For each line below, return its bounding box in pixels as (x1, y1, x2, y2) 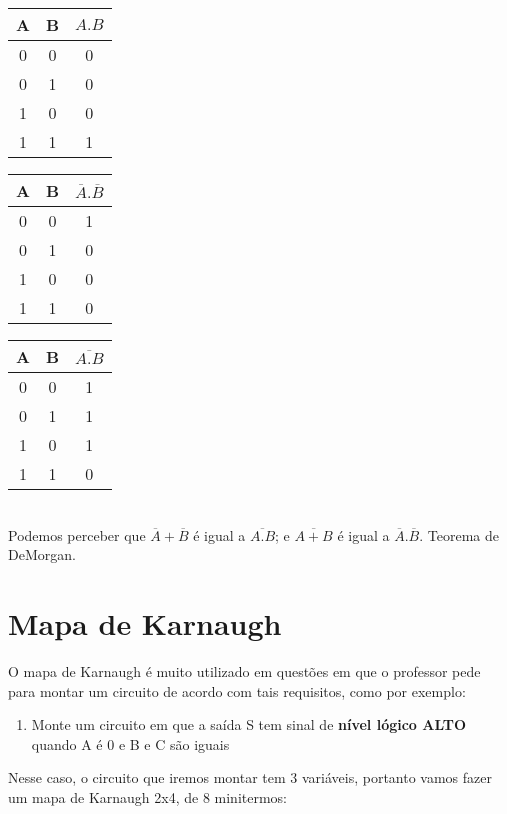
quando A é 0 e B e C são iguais (31, 733, 230, 754)
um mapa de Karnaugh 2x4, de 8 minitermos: (8, 786, 287, 807)
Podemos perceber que (8, 524, 146, 545)
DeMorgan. (8, 544, 76, 565)
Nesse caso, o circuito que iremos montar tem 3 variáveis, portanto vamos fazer (8, 767, 492, 788)
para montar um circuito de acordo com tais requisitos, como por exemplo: (8, 680, 466, 701)
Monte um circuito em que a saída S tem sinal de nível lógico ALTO (31, 714, 467, 735)
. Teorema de (419, 524, 499, 545)
